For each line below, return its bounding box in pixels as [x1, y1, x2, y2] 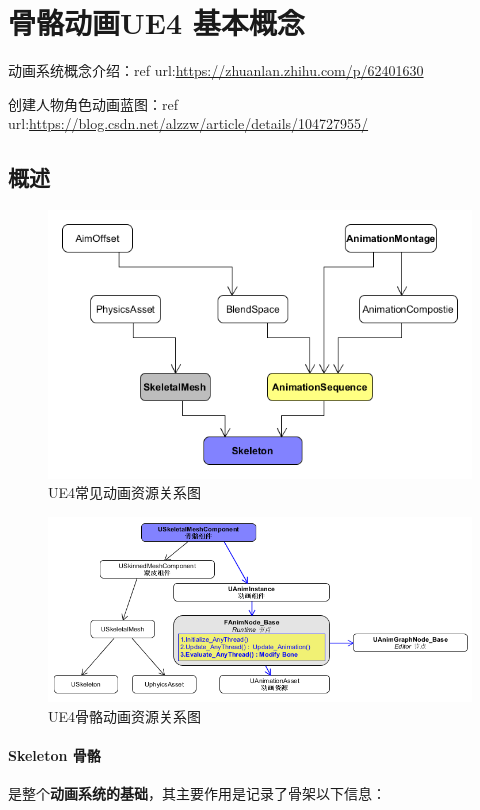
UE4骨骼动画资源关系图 [48, 705, 202, 726]
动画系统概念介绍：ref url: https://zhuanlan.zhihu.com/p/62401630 [8, 60, 424, 81]
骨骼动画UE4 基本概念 [8, 2, 305, 43]
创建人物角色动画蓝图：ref [8, 93, 178, 114]
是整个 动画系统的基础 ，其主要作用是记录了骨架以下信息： [8, 783, 386, 804]
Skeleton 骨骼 [8, 744, 101, 765]
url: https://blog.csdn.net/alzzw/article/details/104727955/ [8, 113, 369, 134]
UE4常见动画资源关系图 [48, 482, 202, 503]
